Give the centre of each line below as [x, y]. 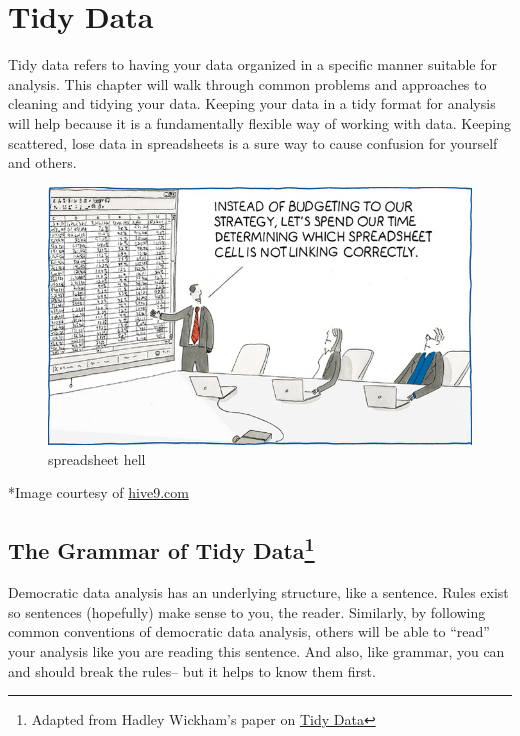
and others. [42, 162]
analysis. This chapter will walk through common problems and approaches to [247, 83]
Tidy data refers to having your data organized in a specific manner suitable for [252, 64]
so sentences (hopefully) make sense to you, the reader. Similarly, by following [247, 611]
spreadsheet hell [97, 458]
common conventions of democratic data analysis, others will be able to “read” [249, 631]
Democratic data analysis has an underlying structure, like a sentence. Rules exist [258, 592]
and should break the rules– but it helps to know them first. [192, 670]
